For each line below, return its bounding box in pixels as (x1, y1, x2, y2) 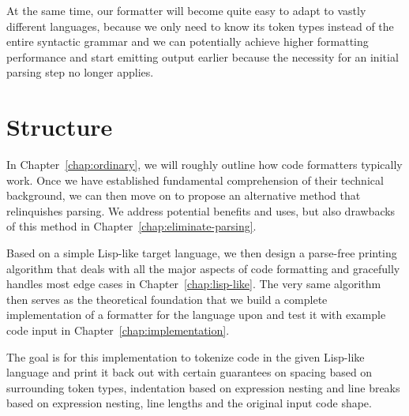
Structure (6, 111, 113, 143)
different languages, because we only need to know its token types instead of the (6, 17, 394, 34)
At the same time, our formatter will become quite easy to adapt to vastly (6, 2, 366, 18)
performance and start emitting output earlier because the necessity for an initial (6, 48, 399, 65)
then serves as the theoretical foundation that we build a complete (6, 290, 328, 307)
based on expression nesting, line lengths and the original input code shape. (6, 395, 372, 411)
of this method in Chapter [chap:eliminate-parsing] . (6, 218, 257, 234)
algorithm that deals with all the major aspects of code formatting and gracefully (6, 260, 400, 276)
